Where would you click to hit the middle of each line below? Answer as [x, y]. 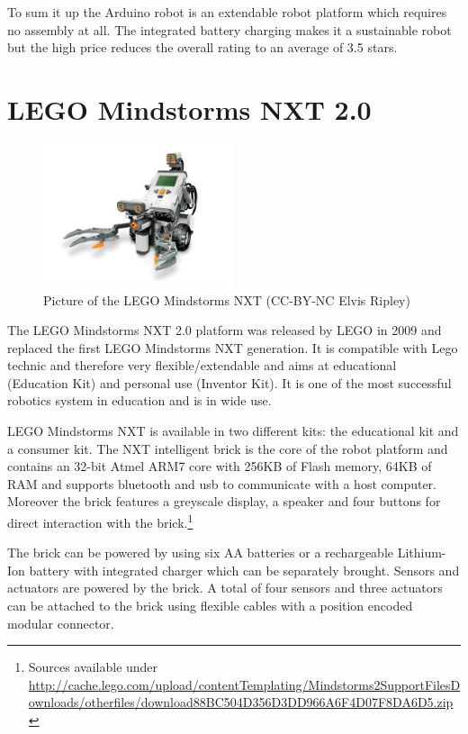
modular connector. [61, 623]
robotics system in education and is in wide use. [139, 400]
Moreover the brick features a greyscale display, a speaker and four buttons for [224, 501]
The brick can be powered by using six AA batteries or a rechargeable [200, 553]
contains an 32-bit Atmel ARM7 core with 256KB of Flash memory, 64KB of [220, 466]
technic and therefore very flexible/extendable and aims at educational [202, 365]
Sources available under [93, 667]
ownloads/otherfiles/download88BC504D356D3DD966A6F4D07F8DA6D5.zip [241, 702]
